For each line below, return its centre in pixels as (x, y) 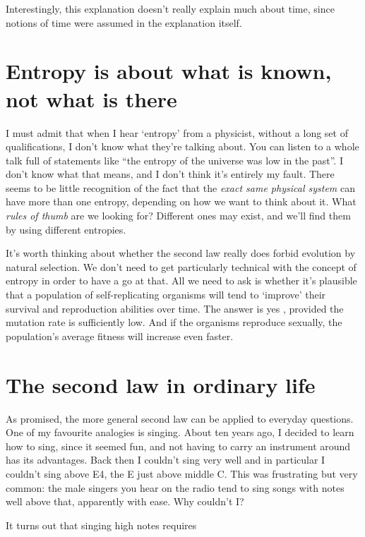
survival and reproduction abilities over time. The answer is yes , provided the (175, 308)
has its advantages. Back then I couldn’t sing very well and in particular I (166, 460)
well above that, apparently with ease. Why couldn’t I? (125, 501)
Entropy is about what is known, (169, 71)
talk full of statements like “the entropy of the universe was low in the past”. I (174, 160)
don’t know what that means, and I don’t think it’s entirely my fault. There (170, 174)
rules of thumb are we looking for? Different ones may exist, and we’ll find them (178, 216)
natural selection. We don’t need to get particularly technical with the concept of (181, 266)
